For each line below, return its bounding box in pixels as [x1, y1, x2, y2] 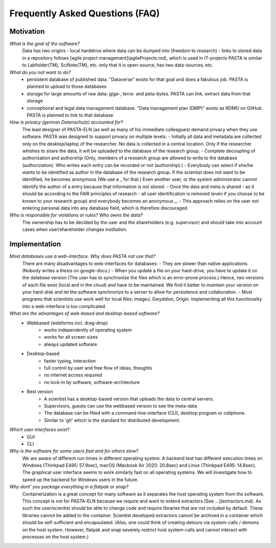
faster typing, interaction [44, 358, 96, 364]
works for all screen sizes [44, 334, 98, 340]
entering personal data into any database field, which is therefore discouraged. [22, 205, 189, 211]
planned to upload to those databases [27, 83, 107, 89]
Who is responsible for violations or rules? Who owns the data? [9, 212, 143, 218]
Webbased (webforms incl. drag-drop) [27, 320, 108, 326]
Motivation [9, 27, 45, 36]
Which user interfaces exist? [9, 426, 70, 433]
